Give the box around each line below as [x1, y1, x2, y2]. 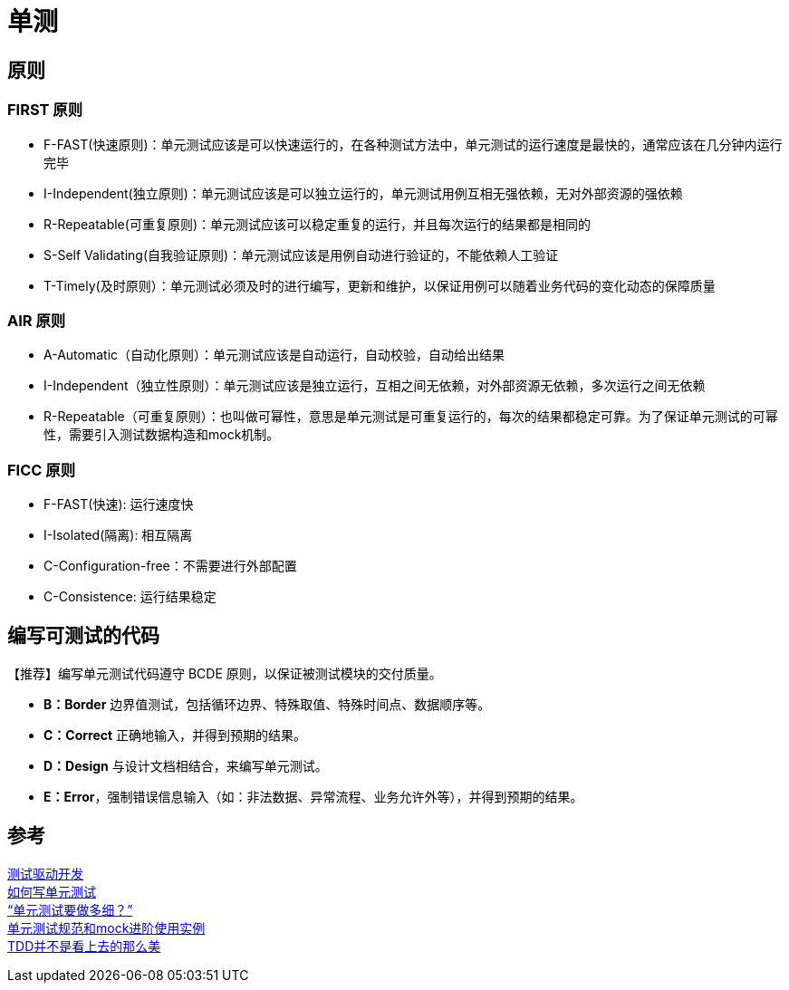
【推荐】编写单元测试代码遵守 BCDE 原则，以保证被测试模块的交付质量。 [7, 665, 442, 681]
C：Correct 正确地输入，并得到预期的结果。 [43, 726, 307, 743]
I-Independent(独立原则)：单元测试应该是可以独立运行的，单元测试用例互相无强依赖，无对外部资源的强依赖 [43, 185, 683, 201]
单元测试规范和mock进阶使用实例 [7, 919, 206, 936]
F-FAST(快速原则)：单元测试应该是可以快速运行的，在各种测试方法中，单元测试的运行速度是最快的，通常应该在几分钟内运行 [43, 136, 783, 152]
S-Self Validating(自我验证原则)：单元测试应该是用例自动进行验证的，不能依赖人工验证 [43, 246, 559, 263]
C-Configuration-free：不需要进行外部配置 [43, 558, 297, 574]
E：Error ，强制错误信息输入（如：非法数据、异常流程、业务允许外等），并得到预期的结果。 [43, 788, 583, 804]
